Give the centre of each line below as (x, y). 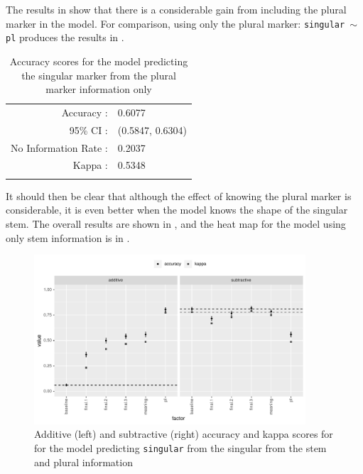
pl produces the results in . (65, 37)
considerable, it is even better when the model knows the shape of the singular (177, 210)
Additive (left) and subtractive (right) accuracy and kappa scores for (184, 434)
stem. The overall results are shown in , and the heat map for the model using (176, 224)
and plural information (83, 462)
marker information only (99, 89)
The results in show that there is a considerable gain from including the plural (176, 9)
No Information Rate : (59, 147)
